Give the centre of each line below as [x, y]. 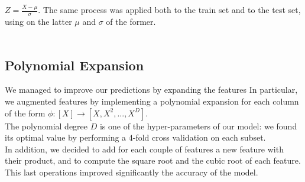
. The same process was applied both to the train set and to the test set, [169, 10]
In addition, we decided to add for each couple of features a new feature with [144, 149]
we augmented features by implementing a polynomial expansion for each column [152, 101]
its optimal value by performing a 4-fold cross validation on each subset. [135, 137]
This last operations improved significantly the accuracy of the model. [132, 172]
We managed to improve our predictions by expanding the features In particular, [151, 90]
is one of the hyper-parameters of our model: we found [198, 126]
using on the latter [38, 22]
